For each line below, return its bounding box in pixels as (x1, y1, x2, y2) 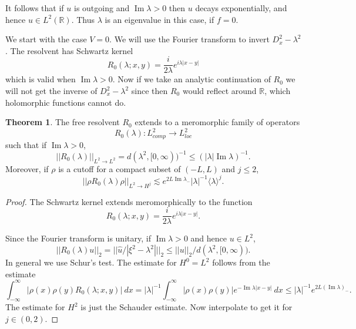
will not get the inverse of (5, 85, 98, 97)
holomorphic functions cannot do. (5, 96, 126, 108)
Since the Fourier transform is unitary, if (5, 232, 151, 244)
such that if (5, 138, 47, 150)
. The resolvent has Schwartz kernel (5, 44, 133, 56)
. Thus (71, 13, 95, 25)
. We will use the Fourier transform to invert (109, 33, 270, 45)
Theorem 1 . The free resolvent (5, 116, 120, 128)
